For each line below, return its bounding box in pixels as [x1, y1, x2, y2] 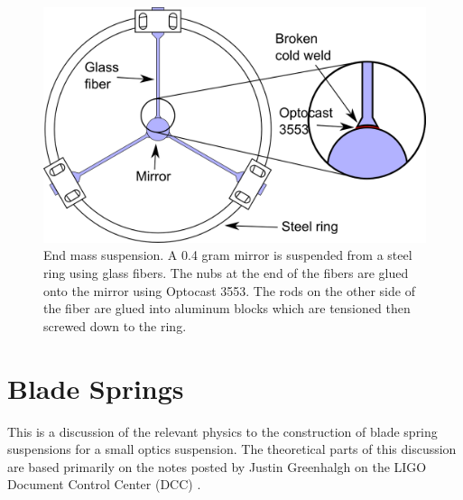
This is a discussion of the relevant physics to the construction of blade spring [7, 421, 438, 440]
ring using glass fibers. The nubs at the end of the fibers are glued [43, 264, 409, 282]
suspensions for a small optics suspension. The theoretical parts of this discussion [7, 440, 457, 458]
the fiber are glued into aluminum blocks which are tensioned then [43, 299, 411, 318]
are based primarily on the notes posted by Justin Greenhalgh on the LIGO [7, 457, 427, 476]
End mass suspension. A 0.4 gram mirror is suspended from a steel [43, 245, 412, 264]
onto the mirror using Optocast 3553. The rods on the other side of [43, 281, 415, 300]
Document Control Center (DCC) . [7, 475, 201, 494]
